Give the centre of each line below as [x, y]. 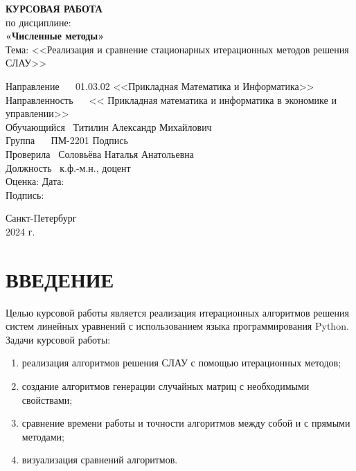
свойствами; [47, 399]
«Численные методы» [55, 36]
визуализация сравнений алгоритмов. [100, 460]
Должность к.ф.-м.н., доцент [68, 167]
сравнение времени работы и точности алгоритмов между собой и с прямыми [186, 423]
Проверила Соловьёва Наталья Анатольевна [100, 153]
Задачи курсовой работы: [58, 339]
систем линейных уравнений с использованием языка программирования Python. [177, 326]
